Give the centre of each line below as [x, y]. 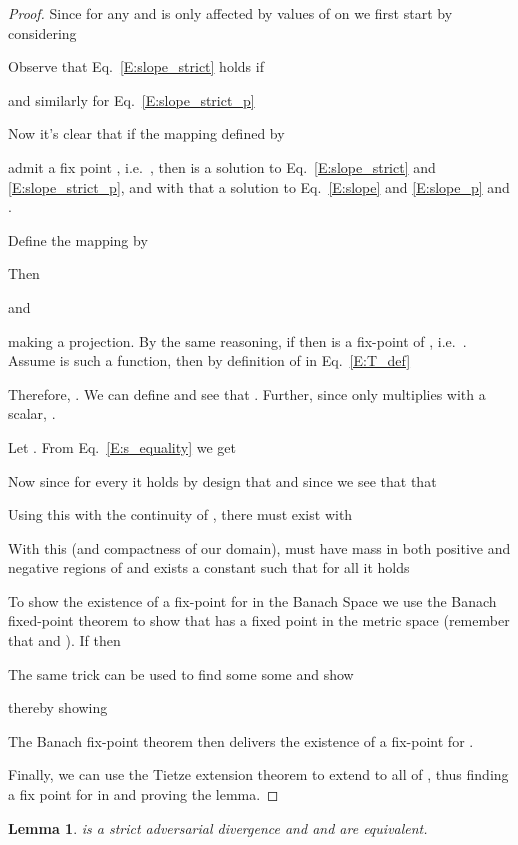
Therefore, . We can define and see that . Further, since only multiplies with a [247, 393]
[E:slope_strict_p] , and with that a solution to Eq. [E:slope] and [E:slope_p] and [259, 186]
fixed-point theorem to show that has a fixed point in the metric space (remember [259, 620]
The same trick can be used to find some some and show [181, 673]
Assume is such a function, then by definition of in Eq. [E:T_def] [209, 360]
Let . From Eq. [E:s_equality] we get [122, 446]
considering [42, 32]
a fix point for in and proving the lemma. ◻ [143, 794]
